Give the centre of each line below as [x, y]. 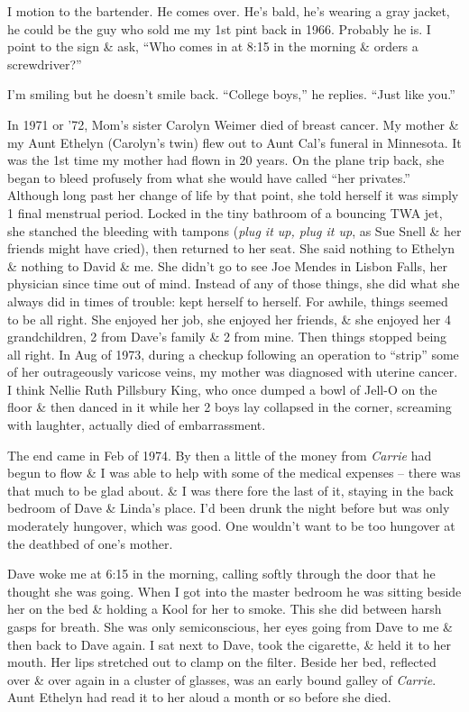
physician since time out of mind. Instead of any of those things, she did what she [234, 283]
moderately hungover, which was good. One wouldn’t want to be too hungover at [231, 526]
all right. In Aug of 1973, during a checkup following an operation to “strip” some [233, 354]
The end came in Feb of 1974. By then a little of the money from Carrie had [220, 455]
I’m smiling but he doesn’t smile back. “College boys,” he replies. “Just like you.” [231, 94]
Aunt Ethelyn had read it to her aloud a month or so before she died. [199, 697]
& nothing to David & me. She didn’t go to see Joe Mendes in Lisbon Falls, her [228, 265]
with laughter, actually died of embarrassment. [137, 425]
